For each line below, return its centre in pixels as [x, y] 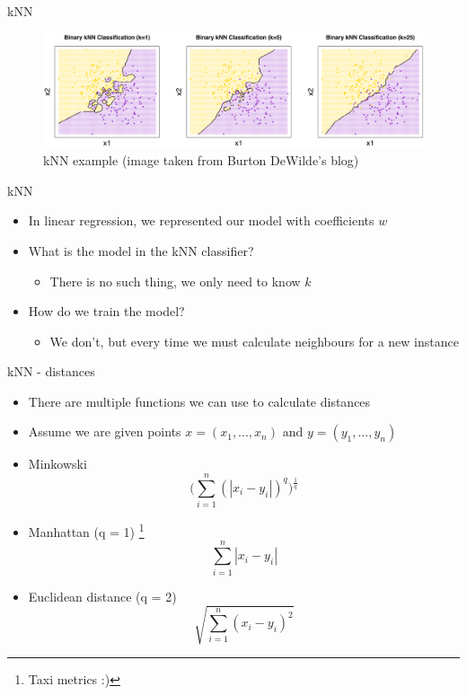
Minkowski [57, 464]
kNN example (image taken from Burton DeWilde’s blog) [201, 160]
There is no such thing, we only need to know [175, 281]
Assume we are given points [105, 431]
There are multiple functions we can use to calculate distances [199, 401]
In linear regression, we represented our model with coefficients [201, 220]
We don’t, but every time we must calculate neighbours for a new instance [254, 341]
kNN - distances [51, 371]
